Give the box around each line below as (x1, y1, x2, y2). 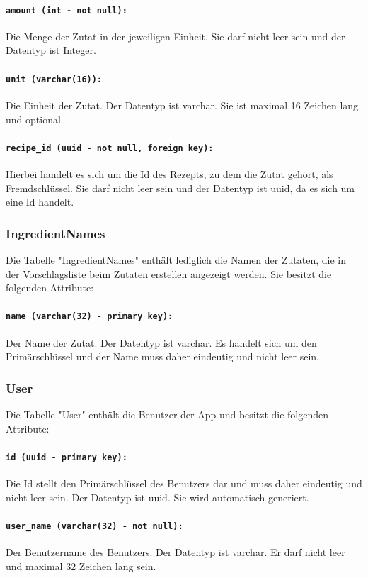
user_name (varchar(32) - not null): (6, 521, 183, 531)
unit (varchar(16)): (6, 74, 103, 84)
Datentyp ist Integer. (6, 43, 96, 57)
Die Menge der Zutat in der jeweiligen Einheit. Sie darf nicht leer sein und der (6, 28, 345, 43)
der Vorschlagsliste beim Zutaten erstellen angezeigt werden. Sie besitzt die (6, 266, 332, 281)
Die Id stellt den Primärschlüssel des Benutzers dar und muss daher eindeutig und (6, 476, 362, 491)
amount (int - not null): (6, 5, 127, 16)
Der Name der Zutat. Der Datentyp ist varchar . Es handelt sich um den (6, 335, 317, 350)
